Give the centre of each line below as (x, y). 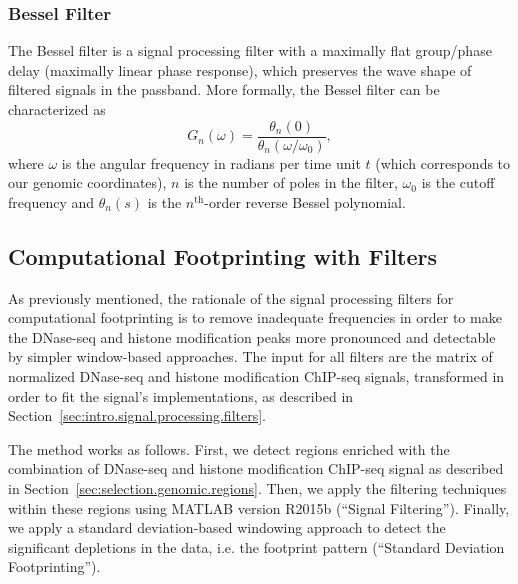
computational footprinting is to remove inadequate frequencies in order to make (255, 317)
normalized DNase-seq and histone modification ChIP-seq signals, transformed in (256, 376)
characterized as (57, 109)
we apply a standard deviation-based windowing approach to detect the (227, 527)
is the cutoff (458, 182)
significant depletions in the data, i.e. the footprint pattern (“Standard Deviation (256, 546)
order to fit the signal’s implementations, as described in (181, 395)
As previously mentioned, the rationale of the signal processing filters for (231, 297)
